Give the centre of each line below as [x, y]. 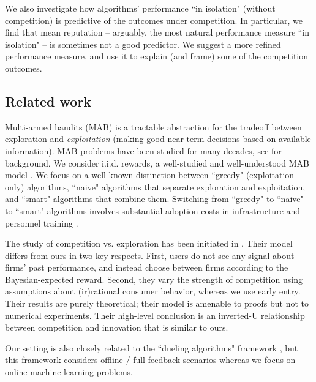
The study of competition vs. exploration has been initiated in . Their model [149, 243]
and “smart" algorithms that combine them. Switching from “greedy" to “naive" [154, 199]
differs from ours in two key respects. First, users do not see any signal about [150, 255]
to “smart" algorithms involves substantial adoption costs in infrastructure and [153, 210]
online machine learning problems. [69, 372]
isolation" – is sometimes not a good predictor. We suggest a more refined [143, 44]
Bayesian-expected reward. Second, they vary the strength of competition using [154, 279]
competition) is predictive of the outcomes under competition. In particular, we [154, 20]
